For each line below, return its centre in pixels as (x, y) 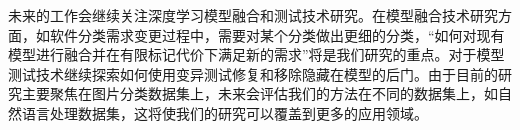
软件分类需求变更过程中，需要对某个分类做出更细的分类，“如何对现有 (277, 34)
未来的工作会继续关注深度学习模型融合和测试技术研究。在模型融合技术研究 (253, 15)
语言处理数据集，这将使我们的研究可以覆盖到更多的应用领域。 (224, 112)
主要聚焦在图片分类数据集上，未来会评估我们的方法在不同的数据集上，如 (259, 93)
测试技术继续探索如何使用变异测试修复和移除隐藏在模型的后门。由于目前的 (253, 73)
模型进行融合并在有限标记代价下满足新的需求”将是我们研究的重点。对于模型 (256, 54)
